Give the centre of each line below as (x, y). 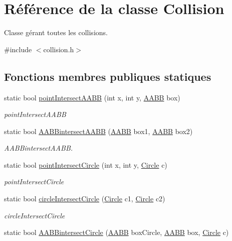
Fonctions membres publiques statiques (108, 76)
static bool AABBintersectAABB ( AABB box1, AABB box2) (98, 131)
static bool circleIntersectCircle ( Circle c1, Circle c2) (85, 199)
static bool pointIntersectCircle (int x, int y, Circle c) (86, 164)
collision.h (59, 49)
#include (18, 49)
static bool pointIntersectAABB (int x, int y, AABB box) (92, 97)
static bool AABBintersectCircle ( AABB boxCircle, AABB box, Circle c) (117, 232)
